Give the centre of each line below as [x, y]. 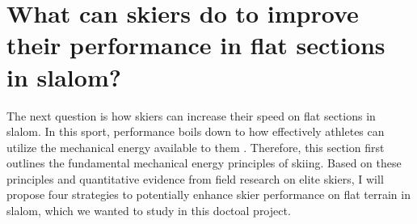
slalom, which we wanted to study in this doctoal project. [149, 211]
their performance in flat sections [196, 45]
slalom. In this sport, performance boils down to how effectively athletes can [196, 131]
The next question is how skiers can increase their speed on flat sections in [191, 115]
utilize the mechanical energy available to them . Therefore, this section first [196, 147]
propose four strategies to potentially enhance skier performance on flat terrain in [208, 194]
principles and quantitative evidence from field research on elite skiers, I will [195, 178]
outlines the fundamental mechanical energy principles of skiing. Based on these [204, 163]
